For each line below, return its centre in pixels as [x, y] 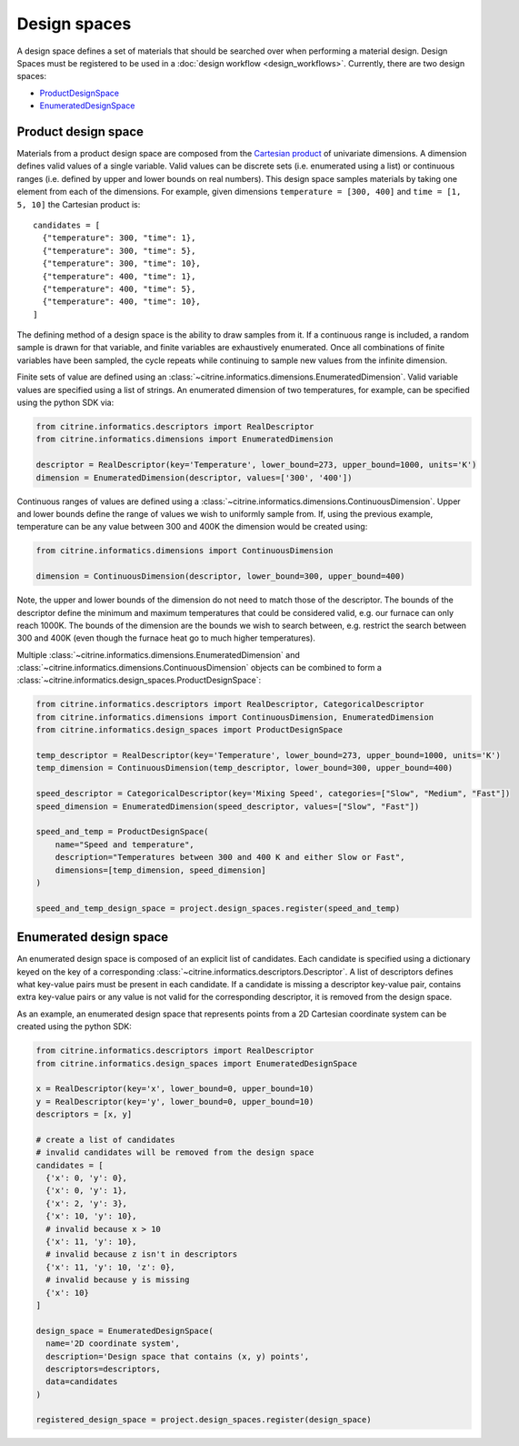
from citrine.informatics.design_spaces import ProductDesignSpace [190, 730]
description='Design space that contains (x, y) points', [178, 1356]
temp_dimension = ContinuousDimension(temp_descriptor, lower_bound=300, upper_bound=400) [245, 768]
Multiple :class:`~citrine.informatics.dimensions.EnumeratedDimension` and [158, 654]
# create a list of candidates [106, 1139]
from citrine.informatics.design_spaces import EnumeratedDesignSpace [197, 1063]
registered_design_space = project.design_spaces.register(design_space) [204, 1420]
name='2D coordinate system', [113, 1344]
